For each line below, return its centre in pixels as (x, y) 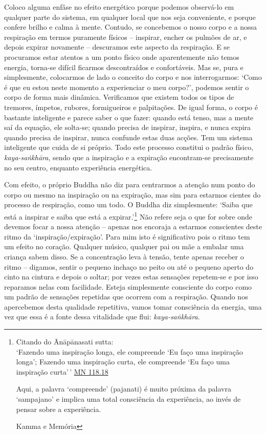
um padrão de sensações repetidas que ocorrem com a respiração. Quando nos (126, 297)
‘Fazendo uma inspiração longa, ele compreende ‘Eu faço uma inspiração (129, 351)
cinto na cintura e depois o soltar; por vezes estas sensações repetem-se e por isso (131, 277)
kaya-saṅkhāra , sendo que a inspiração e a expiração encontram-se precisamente (129, 157)
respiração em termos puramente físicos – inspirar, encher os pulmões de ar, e (126, 37)
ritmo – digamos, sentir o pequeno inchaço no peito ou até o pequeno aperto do (129, 266)
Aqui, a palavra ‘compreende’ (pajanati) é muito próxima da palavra (124, 389)
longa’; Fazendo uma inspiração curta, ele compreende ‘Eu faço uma (123, 362)
